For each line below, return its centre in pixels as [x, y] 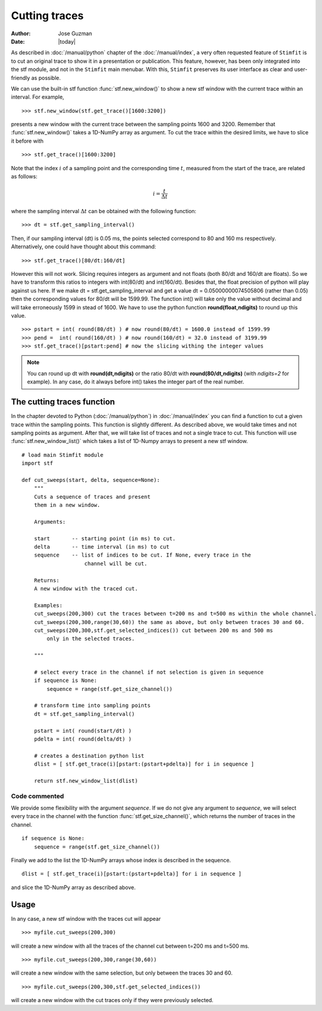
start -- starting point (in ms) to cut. [105, 538]
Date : [18, 41]
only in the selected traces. [91, 639]
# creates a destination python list [89, 756]
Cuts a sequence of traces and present [92, 497]
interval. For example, [38, 97]
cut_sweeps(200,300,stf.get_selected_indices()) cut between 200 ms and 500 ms [154, 630]
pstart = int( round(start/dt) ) [83, 731]
